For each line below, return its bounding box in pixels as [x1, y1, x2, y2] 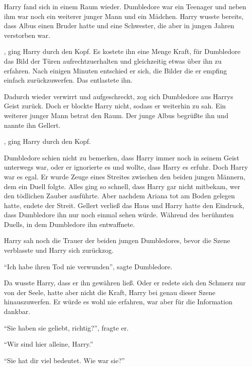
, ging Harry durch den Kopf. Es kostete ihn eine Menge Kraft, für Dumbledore [4, 46, 241, 56]
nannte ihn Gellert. [4, 120, 61, 130]
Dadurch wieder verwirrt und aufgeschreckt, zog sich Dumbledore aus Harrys [4, 91, 234, 101]
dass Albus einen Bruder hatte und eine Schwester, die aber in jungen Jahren [4, 20, 234, 31]
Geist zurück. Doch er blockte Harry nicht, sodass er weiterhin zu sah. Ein [4, 101, 226, 111]
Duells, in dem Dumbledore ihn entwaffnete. [4, 219, 135, 229]
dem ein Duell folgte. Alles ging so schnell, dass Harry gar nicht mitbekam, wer [4, 181, 240, 191]
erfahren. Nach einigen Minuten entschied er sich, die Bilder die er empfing [4, 65, 227, 75]
